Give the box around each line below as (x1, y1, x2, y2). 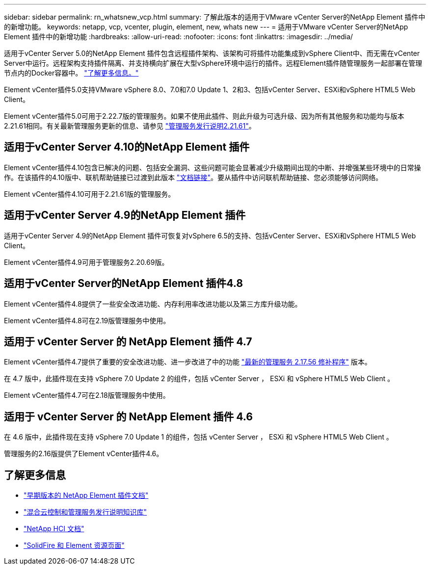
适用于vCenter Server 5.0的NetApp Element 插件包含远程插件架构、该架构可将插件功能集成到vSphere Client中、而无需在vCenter (4, 49, 420, 57)
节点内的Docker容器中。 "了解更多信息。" (4, 69, 139, 77)
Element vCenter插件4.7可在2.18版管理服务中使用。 (4, 391, 170, 400)
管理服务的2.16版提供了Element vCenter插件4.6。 (4, 449, 163, 458)
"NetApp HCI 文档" (24, 524, 84, 533)
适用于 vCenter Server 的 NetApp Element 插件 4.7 (4, 335, 252, 348)
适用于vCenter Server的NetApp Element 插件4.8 (4, 277, 243, 290)
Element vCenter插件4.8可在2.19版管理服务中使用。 (4, 316, 170, 325)
